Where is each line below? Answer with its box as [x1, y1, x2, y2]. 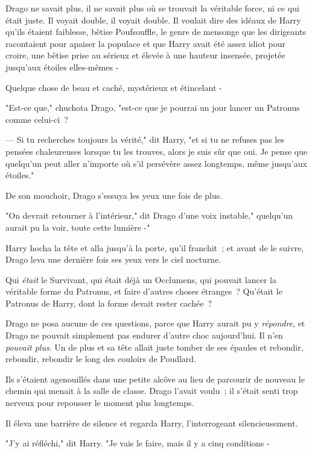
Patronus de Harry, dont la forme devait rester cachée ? [5, 296, 212, 309]
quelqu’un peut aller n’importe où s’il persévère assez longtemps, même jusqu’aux [5, 157, 307, 169]
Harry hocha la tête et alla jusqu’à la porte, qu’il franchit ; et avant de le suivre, [5, 241, 304, 254]
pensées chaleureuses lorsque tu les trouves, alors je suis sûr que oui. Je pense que [5, 145, 308, 157]
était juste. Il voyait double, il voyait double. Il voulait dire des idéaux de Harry [5, 13, 301, 26]
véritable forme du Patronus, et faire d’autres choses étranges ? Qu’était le [5, 285, 282, 298]
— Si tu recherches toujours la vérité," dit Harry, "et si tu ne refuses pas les [5, 133, 284, 146]
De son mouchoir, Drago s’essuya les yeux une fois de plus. [5, 189, 223, 201]
